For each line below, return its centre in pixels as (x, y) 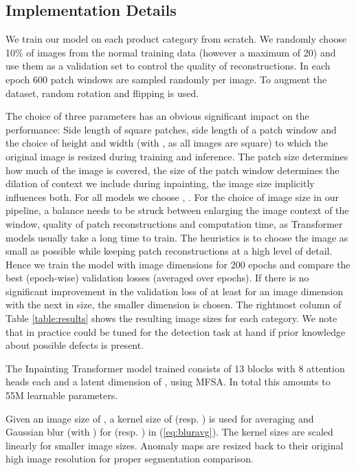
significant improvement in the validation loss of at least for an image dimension (175, 291)
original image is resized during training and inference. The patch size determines (177, 156)
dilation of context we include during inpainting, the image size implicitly (160, 183)
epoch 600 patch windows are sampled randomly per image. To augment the (166, 79)
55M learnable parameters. (62, 395)
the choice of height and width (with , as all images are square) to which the (167, 143)
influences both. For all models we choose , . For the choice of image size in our (172, 196)
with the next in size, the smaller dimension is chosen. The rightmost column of (174, 305)
